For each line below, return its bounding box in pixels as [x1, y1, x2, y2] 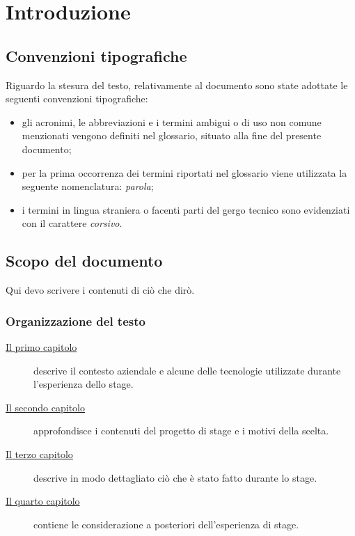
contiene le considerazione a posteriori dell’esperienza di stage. [33, 517, 299, 531]
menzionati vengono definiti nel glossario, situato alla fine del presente [22, 128, 322, 143]
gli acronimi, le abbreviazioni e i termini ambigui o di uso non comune [22, 114, 322, 129]
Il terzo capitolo [6, 446, 73, 461]
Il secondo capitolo [6, 400, 86, 414]
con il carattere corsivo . [22, 216, 123, 230]
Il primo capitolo [6, 339, 77, 354]
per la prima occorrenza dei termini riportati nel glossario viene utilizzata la [22, 165, 347, 180]
